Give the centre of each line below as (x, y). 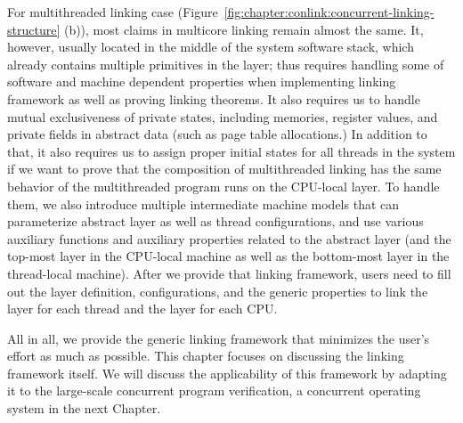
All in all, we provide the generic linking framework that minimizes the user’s (219, 338)
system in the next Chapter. (84, 408)
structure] (34, 29)
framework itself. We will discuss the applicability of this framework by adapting (227, 373)
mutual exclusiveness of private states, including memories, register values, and (223, 116)
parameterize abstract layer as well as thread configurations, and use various (215, 221)
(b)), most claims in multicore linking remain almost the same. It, (244, 29)
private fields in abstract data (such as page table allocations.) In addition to (217, 134)
